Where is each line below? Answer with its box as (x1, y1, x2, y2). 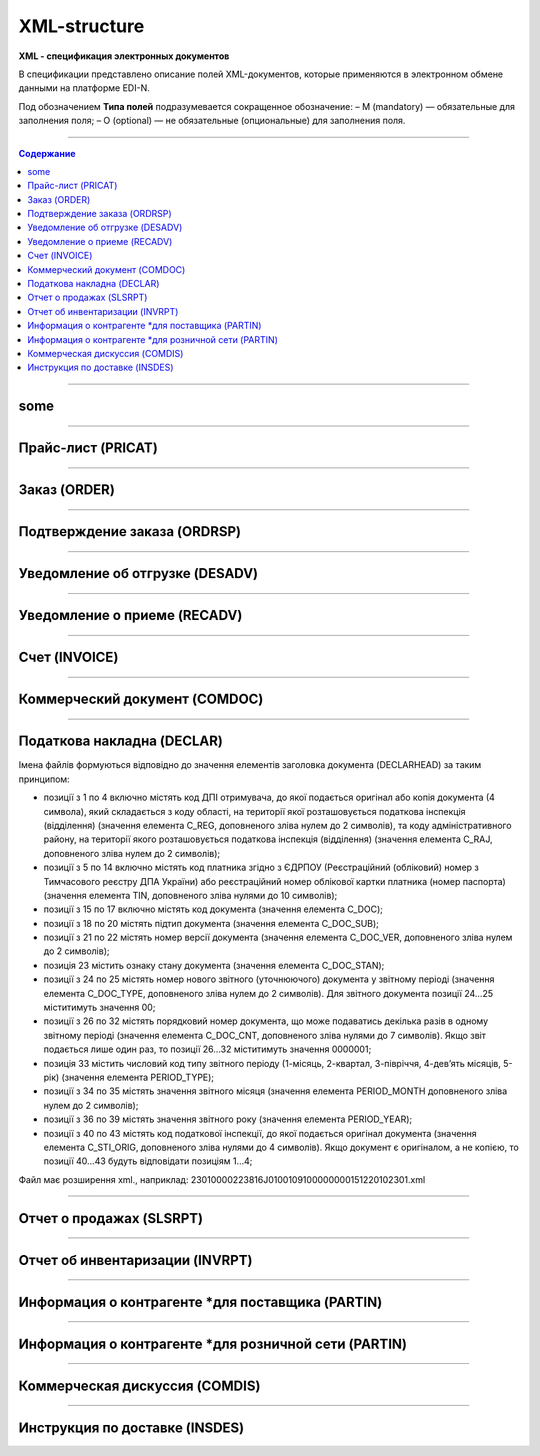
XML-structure (18, 15, 145, 37)
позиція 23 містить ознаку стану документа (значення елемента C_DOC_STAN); (43, 959, 385, 971)
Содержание (18, 147, 76, 159)
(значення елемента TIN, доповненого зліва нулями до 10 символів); (43, 889, 338, 901)
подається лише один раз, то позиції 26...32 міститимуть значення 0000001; (43, 1043, 372, 1055)
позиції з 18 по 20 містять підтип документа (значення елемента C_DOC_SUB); (43, 917, 380, 929)
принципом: (18, 773, 70, 785)
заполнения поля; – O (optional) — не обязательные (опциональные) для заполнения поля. (18, 115, 406, 127)
